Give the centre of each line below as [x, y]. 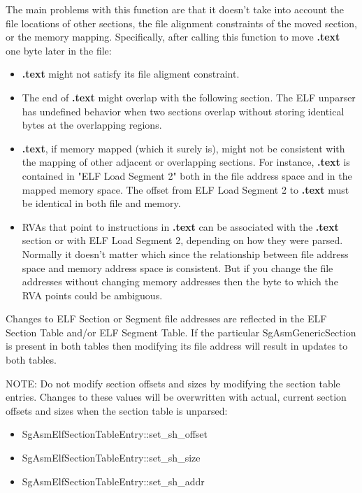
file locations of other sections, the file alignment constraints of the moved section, [181, 23]
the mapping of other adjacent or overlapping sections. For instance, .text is [186, 162]
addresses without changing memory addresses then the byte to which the [180, 281]
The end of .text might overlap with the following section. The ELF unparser [189, 97]
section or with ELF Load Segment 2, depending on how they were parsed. [182, 240]
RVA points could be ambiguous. [92, 295]
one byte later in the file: [59, 50]
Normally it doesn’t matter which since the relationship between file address [185, 253]
